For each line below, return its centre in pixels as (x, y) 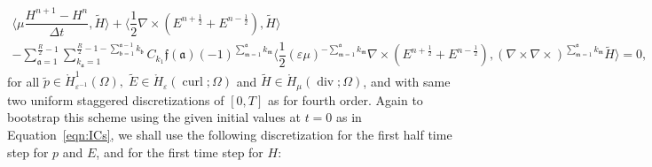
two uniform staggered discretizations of (116, 99)
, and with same (407, 81)
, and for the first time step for (180, 152)
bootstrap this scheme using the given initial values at (154, 117)
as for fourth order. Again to (345, 99)
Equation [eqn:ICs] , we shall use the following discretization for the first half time (230, 135)
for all (24, 81)
